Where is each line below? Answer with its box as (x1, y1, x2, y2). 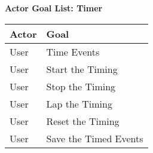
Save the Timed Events (46, 131, 143, 145)
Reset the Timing (46, 114, 120, 128)
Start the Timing (46, 62, 118, 76)
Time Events (46, 44, 100, 59)
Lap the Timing (46, 96, 112, 111)
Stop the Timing (46, 79, 116, 93)
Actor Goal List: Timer (5, 2, 103, 14)
